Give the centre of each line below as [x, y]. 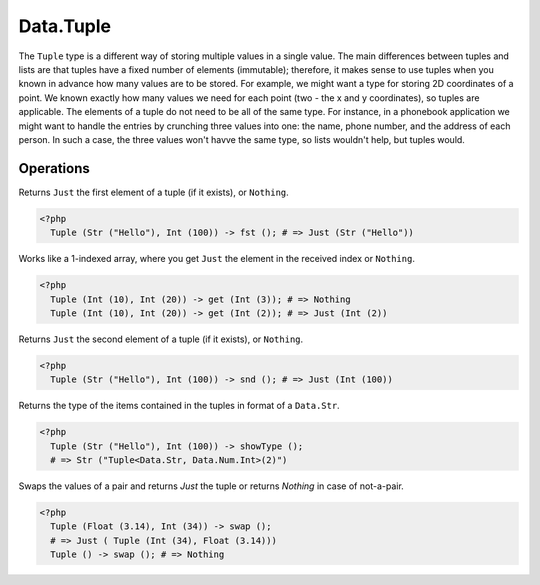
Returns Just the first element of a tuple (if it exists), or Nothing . [153, 192]
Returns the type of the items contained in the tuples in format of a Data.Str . [179, 406]
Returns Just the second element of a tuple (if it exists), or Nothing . [161, 339]
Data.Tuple [65, 26]
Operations [54, 168]
